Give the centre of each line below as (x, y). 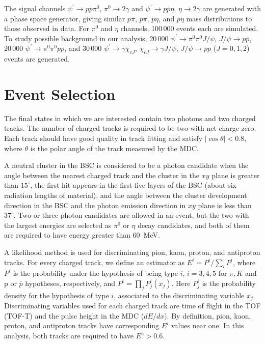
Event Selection (60, 93)
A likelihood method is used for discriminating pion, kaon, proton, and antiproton (132, 252)
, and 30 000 (83, 48)
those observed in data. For (47, 28)
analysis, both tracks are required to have (69, 336)
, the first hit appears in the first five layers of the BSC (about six (133, 185)
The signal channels (35, 8)
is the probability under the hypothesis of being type (95, 273)
